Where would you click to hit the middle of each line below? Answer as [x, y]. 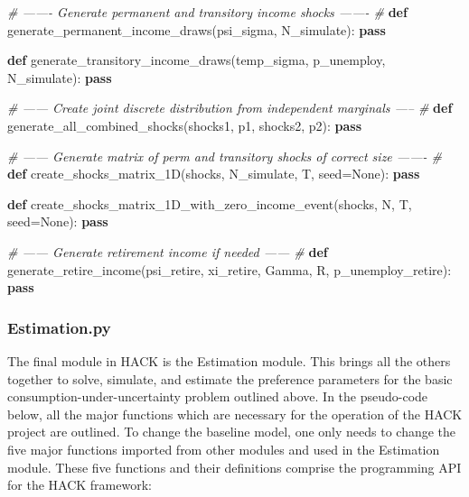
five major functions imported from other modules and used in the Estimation [224, 449]
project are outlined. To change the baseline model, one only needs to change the [232, 432]
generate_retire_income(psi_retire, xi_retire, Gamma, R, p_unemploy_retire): [230, 269]
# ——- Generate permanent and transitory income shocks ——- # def [207, 12]
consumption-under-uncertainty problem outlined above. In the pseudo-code [218, 396]
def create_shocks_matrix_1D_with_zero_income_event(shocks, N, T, [210, 203]
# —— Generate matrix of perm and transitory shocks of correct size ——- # [225, 156]
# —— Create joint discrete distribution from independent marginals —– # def [230, 108]
